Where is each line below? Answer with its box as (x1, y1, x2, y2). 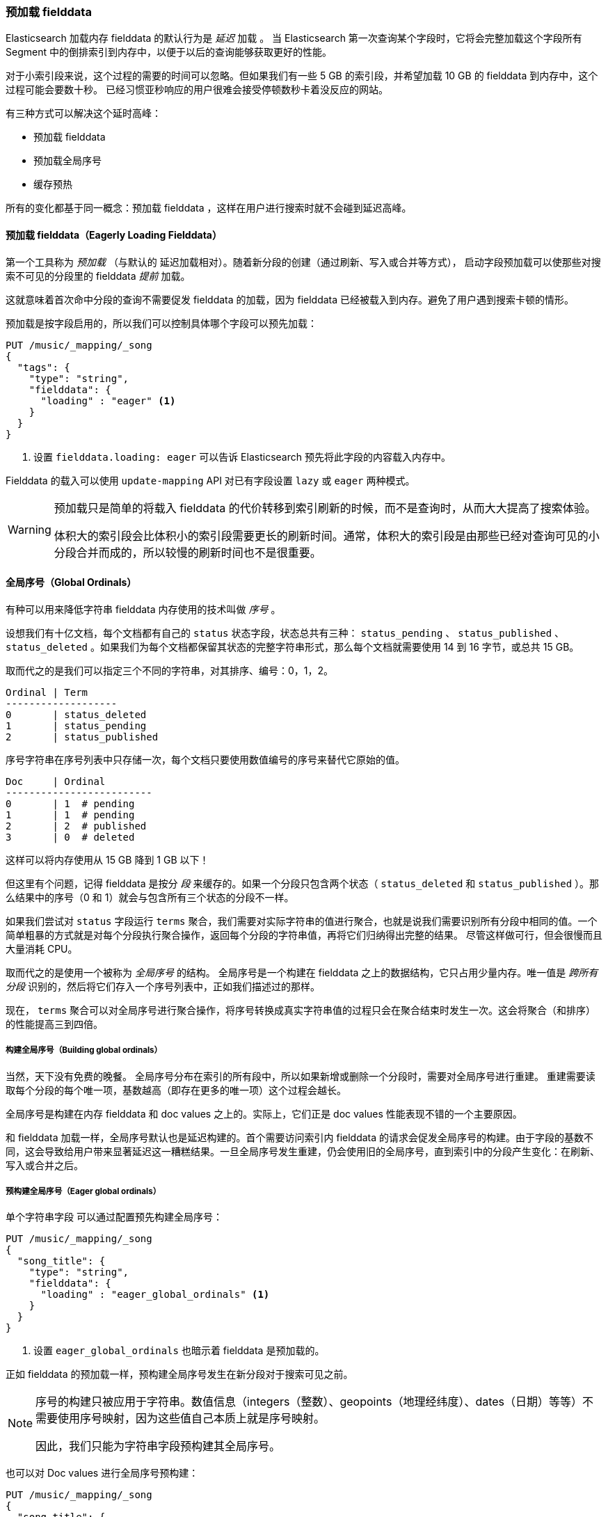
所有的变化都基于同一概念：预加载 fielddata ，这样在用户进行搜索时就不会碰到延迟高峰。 (6, 202, 412, 214)
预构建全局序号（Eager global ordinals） (6, 1186, 161, 1196)
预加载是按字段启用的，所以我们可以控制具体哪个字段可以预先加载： (6, 317, 317, 329)
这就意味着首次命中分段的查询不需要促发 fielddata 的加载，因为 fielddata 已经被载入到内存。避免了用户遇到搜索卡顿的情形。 (6, 293, 575, 305)
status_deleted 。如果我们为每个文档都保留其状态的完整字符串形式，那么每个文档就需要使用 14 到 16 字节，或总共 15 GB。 (6, 640, 579, 653)
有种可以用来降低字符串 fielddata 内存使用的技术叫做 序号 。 (6, 603, 281, 615)
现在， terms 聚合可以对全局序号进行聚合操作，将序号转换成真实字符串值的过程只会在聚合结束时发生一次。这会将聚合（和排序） (6, 1003, 596, 1016)
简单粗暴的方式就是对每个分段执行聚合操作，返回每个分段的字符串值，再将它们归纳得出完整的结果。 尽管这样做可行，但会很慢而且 (6, 928, 602, 941)
